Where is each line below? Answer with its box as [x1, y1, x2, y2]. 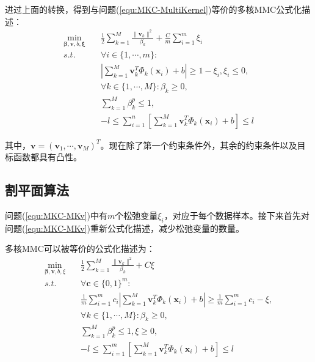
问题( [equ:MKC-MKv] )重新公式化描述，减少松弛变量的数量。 [5, 221, 245, 234]
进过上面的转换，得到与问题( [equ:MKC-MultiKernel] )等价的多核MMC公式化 [5, 3, 302, 15]
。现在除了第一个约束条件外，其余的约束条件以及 [100, 138, 297, 151]
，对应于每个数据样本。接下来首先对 [164, 209, 310, 221]
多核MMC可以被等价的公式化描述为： [5, 242, 155, 255]
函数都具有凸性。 [13, 150, 82, 163]
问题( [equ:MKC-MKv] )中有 [5, 209, 108, 221]
